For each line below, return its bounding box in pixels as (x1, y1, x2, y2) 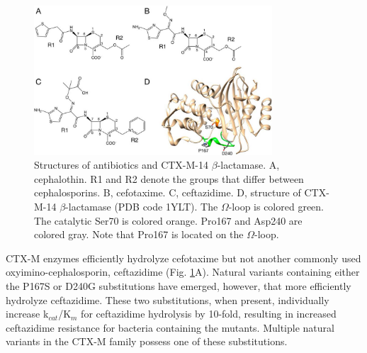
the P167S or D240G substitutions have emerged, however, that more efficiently (6, 279, 351, 293)
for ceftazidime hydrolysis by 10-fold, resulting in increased (81, 306, 337, 321)
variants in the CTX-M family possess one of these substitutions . (6, 334, 288, 349)
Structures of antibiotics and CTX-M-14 (34, 157, 209, 172)
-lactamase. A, (217, 157, 280, 172)
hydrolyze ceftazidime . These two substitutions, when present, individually (6, 292, 329, 307)
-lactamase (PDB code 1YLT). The (65, 199, 218, 214)
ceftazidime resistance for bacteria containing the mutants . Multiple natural (6, 320, 334, 335)
